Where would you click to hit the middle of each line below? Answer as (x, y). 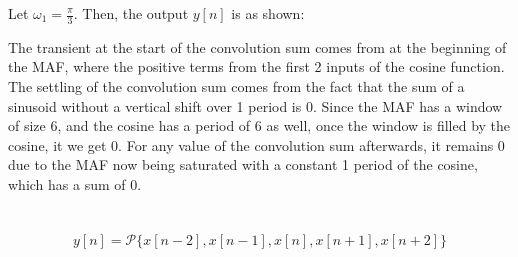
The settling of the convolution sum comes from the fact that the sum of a (236, 86)
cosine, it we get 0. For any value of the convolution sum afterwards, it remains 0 (256, 144)
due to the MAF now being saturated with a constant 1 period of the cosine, (243, 164)
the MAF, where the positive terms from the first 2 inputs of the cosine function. (256, 66)
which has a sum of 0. (75, 183)
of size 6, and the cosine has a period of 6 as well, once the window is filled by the (259, 125)
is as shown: (268, 13)
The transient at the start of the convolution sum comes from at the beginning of (257, 46)
